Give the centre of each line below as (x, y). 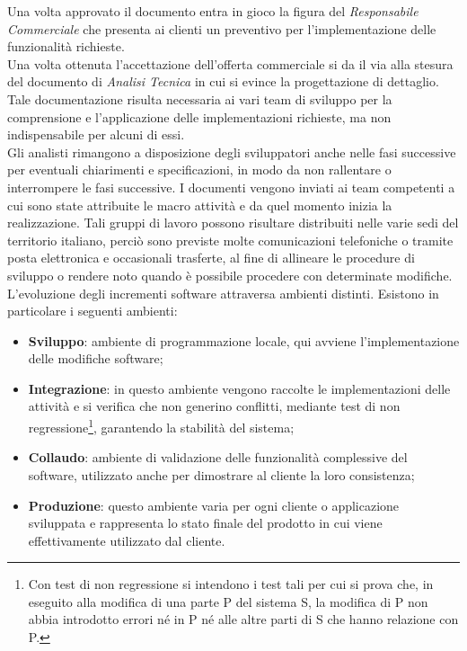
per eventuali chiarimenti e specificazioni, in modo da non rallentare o (199, 169)
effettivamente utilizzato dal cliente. (127, 540)
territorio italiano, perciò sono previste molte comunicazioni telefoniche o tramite (230, 240)
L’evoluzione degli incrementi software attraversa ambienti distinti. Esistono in (223, 293)
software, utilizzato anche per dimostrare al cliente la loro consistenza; (221, 474)
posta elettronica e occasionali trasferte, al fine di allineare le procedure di (211, 258)
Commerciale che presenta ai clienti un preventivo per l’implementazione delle (222, 28)
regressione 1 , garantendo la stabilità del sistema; (161, 426)
